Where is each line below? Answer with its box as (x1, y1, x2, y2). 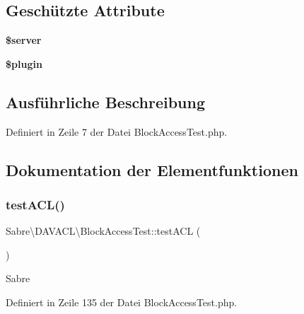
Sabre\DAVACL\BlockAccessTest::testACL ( (6, 223, 201, 238)
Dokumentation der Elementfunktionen (6, 158, 298, 180)
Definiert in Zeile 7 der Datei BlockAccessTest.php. (6, 124, 228, 139)
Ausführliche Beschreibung (6, 91, 205, 112)
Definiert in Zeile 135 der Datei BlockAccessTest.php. (6, 294, 238, 309)
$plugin (6, 56, 42, 71)
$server (6, 33, 42, 47)
